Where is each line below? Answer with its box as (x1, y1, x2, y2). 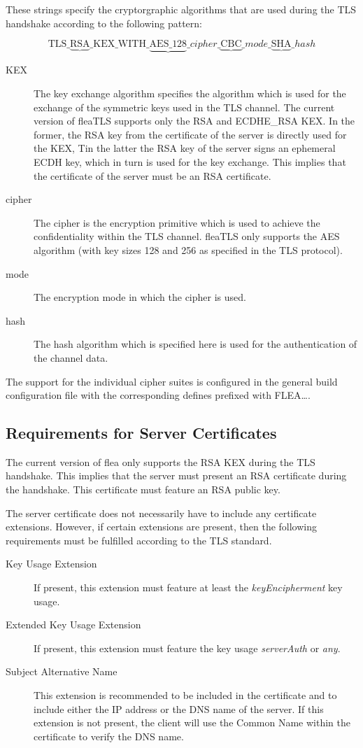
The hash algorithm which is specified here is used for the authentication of (34, 337, 357, 351)
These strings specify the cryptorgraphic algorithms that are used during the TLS (6, 2, 357, 16)
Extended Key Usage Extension (6, 617, 141, 632)
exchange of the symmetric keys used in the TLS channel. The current (34, 99, 335, 114)
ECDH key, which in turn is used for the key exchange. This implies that (34, 154, 346, 169)
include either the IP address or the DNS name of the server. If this (34, 701, 324, 716)
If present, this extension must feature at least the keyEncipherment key (34, 580, 343, 595)
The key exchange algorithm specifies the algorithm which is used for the (34, 86, 346, 100)
